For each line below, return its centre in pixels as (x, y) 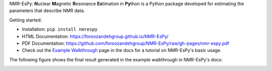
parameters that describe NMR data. (47, 11)
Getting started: (26, 20)
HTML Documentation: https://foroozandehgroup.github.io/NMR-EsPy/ (95, 36)
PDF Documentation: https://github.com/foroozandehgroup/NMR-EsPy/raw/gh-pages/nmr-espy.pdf (125, 43)
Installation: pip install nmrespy (60, 29)
